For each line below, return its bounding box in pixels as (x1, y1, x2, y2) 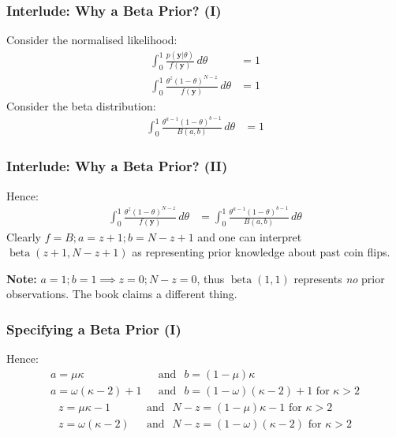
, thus (196, 270, 225, 286)
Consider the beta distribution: (6, 97, 156, 114)
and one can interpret (197, 228, 302, 245)
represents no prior (293, 270, 385, 286)
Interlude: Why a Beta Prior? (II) (6, 156, 228, 176)
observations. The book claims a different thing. (6, 286, 237, 302)
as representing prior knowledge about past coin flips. (132, 244, 390, 260)
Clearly (6, 228, 41, 245)
